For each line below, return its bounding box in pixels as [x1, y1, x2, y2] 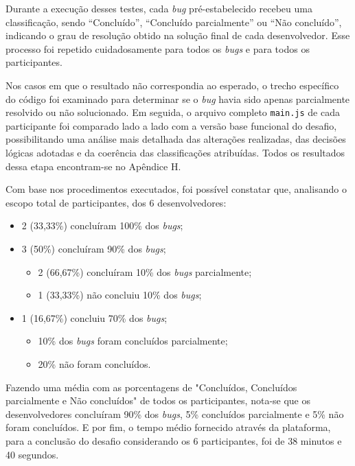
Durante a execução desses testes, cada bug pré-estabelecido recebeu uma [5, 1, 312, 15]
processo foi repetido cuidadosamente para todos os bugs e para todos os [5, 41, 310, 56]
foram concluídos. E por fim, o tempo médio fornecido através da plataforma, [5, 420, 331, 434]
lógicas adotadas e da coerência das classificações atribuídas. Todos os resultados [5, 145, 345, 159]
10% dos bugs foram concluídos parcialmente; [38, 334, 228, 348]
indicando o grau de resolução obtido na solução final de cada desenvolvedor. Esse [5, 28, 350, 43]
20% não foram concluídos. [38, 356, 151, 371]
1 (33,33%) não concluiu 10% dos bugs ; [38, 288, 202, 302]
